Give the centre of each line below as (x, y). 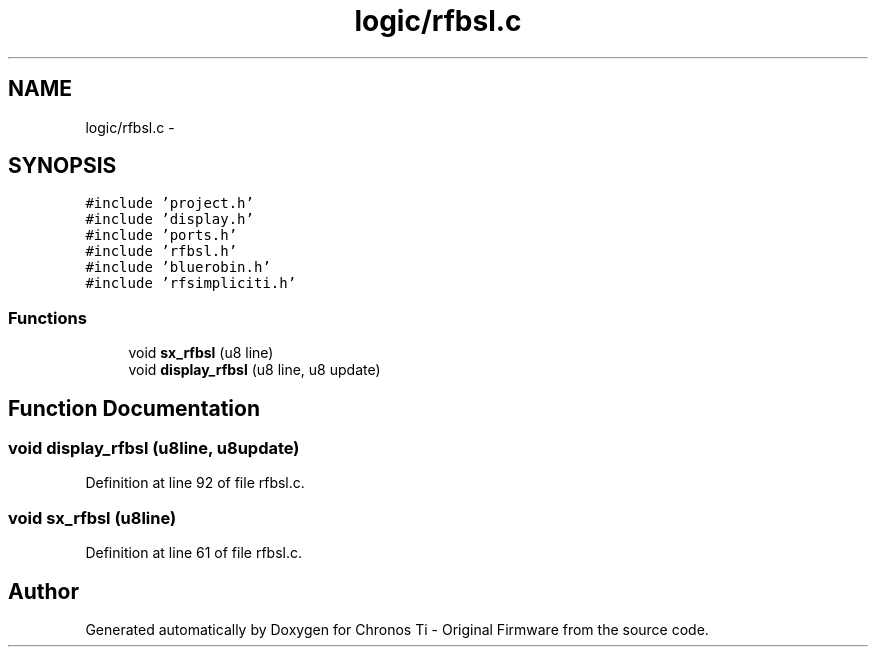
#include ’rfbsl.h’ (161, 251)
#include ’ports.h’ (161, 235)
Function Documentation (134, 408)
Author (43, 591)
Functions (47, 317)
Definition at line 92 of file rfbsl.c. (195, 483)
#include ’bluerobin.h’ (178, 267)
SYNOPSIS (62, 166)
